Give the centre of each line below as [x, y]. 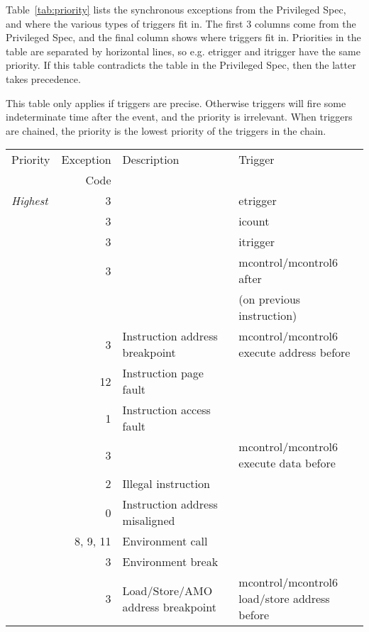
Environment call [165, 541]
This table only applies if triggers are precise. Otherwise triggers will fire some [176, 102]
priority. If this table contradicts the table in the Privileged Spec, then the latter [181, 65]
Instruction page [163, 373]
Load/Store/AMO [167, 590]
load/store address [284, 599]
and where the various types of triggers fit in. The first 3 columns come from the [181, 23]
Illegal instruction [166, 484]
